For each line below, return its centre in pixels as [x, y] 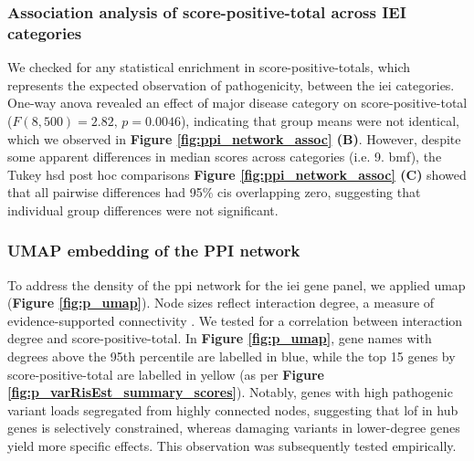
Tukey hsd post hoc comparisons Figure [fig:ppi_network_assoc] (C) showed [237, 174]
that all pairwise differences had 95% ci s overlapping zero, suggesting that [214, 192]
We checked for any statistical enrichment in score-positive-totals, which [209, 67]
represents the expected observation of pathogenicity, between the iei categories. [231, 84]
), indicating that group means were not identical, [320, 120]
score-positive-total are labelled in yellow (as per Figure [166, 374]
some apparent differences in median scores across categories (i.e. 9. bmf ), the [225, 157]
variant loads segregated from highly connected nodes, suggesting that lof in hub [233, 409]
